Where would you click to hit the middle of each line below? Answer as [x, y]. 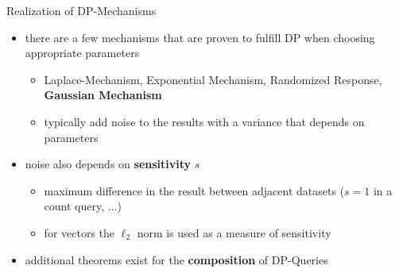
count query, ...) [83, 206]
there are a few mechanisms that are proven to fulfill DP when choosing [200, 37]
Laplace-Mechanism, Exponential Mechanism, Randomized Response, [213, 79]
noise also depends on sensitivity [108, 164]
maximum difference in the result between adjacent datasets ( [194, 190]
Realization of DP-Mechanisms [81, 10]
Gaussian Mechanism [103, 95]
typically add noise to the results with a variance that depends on [204, 121]
